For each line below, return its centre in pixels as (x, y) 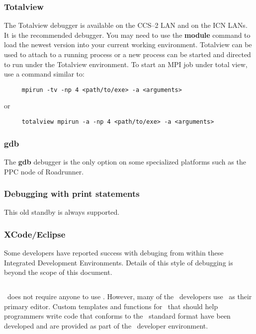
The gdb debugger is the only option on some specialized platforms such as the (125, 161)
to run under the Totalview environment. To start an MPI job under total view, (126, 64)
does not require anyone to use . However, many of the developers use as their (129, 296)
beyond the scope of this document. (58, 272)
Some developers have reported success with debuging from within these (114, 253)
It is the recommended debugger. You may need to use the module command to (127, 35)
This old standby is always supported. (62, 212)
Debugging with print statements (72, 194)
